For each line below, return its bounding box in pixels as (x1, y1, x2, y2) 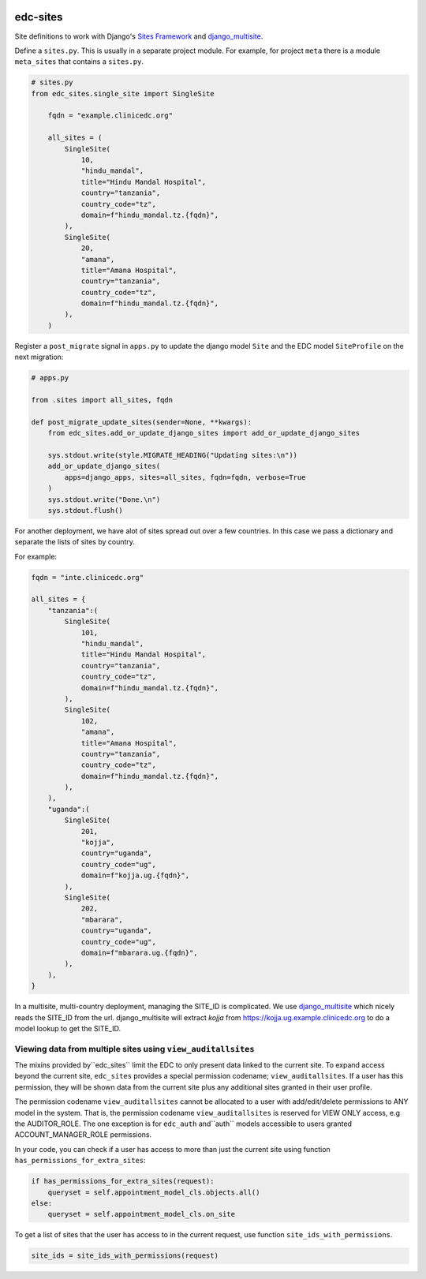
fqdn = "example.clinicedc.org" (47, 111, 174, 120)
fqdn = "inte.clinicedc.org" (31, 573, 144, 582)
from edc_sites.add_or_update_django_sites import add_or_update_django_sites (47, 428, 361, 438)
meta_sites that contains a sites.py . (14, 57, 144, 66)
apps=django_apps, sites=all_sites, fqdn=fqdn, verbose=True (64, 473, 306, 481)
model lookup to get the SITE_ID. (14, 1023, 121, 1033)
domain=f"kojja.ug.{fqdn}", (80, 871, 189, 880)
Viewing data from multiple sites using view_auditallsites (14, 1043, 256, 1054)
